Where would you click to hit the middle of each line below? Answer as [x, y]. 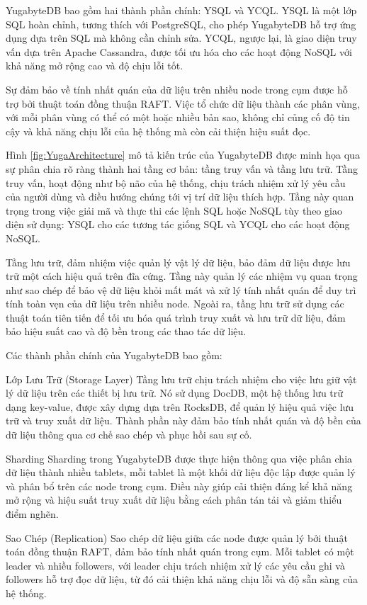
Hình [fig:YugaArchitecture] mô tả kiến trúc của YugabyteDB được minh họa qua [183, 155]
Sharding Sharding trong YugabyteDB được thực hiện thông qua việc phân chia [179, 458]
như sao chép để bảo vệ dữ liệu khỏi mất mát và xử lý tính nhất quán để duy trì [181, 289]
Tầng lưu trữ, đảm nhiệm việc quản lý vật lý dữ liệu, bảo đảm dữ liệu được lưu [178, 262]
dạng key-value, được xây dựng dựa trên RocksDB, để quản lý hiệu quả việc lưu [180, 406]
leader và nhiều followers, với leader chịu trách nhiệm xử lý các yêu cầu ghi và [175, 565]
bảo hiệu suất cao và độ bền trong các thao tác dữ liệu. [126, 331]
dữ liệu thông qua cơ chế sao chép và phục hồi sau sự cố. [129, 435]
